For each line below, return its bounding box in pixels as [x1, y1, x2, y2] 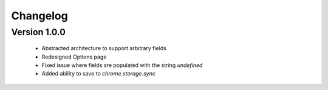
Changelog [11, 9, 68, 22]
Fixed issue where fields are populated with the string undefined [41, 61, 203, 69]
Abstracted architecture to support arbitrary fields [41, 45, 167, 52]
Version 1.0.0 [11, 27, 66, 37]
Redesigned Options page [41, 53, 107, 60]
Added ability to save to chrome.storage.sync [41, 70, 156, 77]
